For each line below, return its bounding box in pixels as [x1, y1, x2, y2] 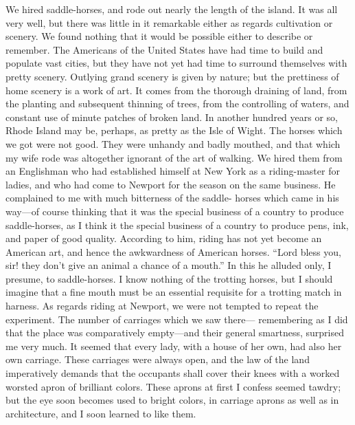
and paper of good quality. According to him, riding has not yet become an [5, 231, 322, 246]
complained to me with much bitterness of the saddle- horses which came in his [5, 190, 339, 205]
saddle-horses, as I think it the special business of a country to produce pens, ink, [5, 217, 349, 232]
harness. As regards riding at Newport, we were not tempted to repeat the [5, 298, 319, 313]
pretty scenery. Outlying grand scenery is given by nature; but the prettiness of [5, 69, 339, 83]
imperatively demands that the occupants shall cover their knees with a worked [5, 366, 340, 380]
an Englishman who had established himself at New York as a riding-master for [5, 164, 340, 178]
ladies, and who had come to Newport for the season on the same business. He [5, 177, 336, 191]
